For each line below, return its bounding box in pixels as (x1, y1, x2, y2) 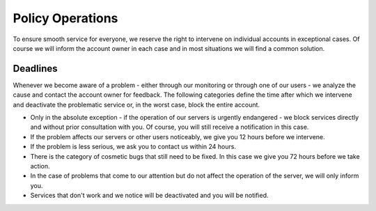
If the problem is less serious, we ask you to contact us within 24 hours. (30, 143, 237, 151)
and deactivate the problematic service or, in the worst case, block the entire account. (13, 100, 260, 109)
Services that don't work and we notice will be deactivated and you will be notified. (30, 192, 269, 200)
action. (30, 162, 50, 170)
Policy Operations (13, 10, 118, 26)
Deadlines (13, 63, 58, 75)
